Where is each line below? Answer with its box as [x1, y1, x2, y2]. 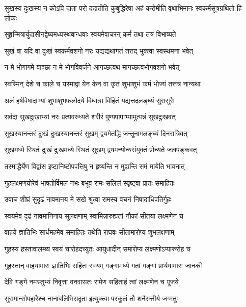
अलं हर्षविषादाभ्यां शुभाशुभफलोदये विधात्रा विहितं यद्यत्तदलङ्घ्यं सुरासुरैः [4, 95, 174, 105]
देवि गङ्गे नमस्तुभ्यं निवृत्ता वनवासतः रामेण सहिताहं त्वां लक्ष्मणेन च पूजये [4, 277, 179, 287]
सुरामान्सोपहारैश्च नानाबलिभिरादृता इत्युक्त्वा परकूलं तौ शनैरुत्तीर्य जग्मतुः [4, 293, 178, 303]
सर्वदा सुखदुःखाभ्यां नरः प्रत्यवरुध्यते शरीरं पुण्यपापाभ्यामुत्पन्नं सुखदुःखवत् [4, 112, 176, 122]
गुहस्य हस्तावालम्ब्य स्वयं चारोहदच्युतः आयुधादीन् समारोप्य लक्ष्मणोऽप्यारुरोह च [4, 243, 191, 253]
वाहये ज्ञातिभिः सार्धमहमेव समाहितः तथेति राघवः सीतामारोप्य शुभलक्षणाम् [4, 227, 174, 237]
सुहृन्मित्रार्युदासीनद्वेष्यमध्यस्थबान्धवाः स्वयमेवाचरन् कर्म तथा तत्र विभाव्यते [4, 29, 176, 39]
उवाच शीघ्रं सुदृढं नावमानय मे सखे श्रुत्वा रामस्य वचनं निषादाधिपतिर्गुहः [4, 194, 171, 204]
